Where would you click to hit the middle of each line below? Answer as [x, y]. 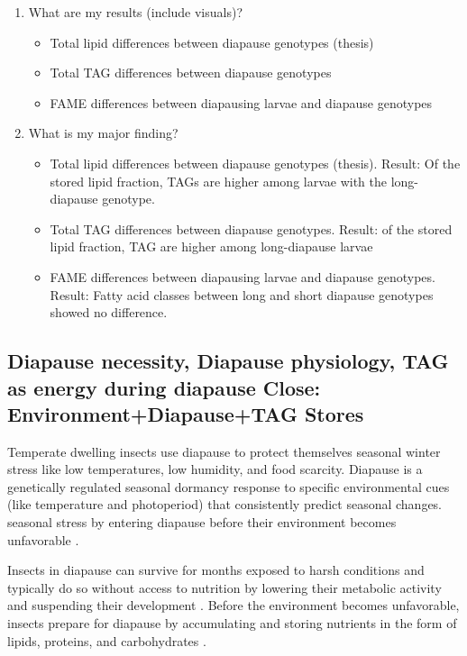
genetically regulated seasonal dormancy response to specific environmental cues [229, 486]
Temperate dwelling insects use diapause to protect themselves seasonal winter [224, 451]
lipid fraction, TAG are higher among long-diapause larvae [211, 246]
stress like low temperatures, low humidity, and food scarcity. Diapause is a [215, 469]
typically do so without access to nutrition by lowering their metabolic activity [224, 587]
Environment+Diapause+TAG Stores [186, 413]
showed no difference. [109, 312]
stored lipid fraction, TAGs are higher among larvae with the [219, 181]
